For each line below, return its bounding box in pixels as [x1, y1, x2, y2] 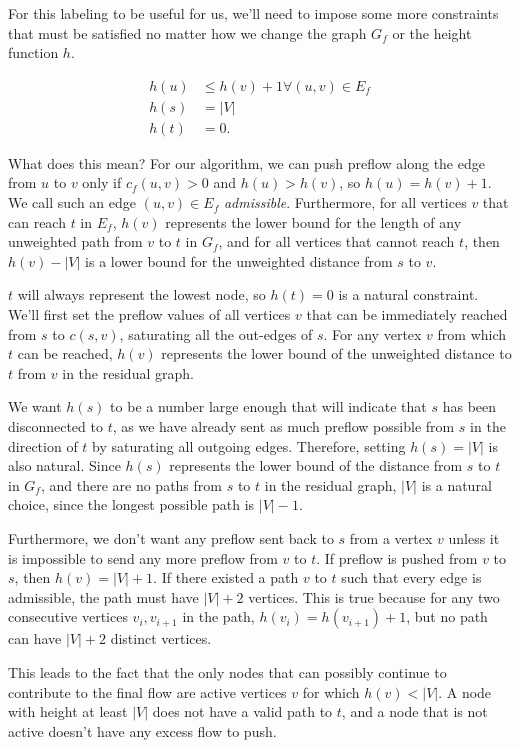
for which [302, 681, 360, 702]
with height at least [8, 701, 128, 722]
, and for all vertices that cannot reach [218, 231, 455, 252]
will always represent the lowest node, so [17, 284, 266, 305]
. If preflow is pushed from [316, 547, 478, 568]
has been [442, 396, 497, 417]
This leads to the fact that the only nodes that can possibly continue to [8, 661, 447, 682]
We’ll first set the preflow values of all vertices [8, 304, 291, 325]
